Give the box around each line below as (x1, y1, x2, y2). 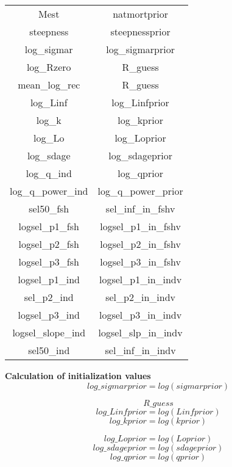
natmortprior (113, 7, 169, 21)
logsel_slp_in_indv (98, 325, 183, 339)
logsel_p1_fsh (18, 219, 79, 233)
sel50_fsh (29, 201, 69, 215)
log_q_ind (26, 166, 72, 180)
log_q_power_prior (97, 184, 183, 198)
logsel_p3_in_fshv (100, 255, 181, 269)
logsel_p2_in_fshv (100, 237, 181, 251)
